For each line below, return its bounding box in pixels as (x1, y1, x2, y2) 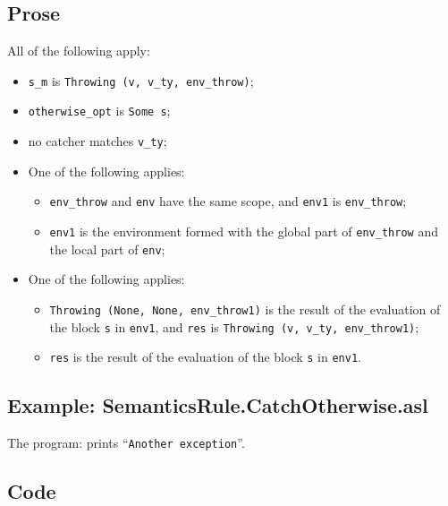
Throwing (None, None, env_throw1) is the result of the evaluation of (49, 299, 441, 318)
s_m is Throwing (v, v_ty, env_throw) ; (28, 71, 254, 90)
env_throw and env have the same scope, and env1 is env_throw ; (49, 192, 407, 210)
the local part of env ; (49, 239, 165, 258)
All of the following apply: (7, 41, 150, 60)
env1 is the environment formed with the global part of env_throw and (49, 222, 438, 241)
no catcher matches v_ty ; (28, 132, 167, 150)
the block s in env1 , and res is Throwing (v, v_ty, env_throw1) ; (49, 317, 419, 336)
